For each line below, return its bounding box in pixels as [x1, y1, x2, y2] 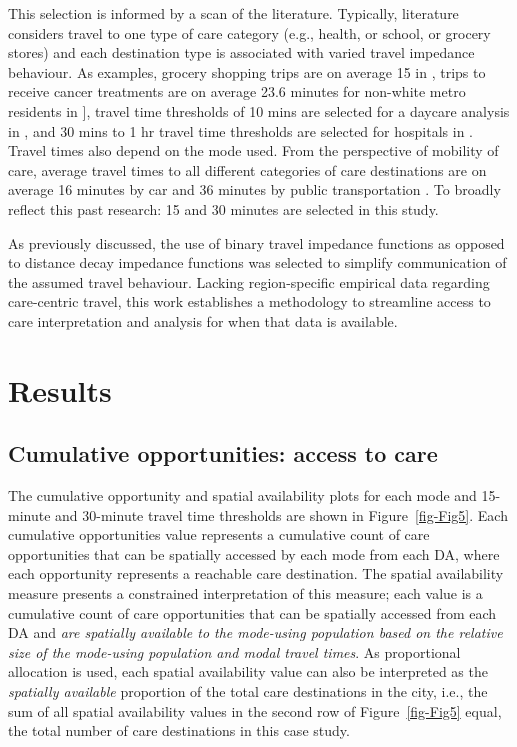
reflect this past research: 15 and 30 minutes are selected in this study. [8, 198, 439, 219]
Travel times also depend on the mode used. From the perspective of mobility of [8, 140, 499, 161]
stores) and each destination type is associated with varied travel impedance [8, 42, 475, 63]
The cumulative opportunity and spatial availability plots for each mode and [8, 485, 477, 506]
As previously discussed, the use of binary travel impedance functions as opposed [8, 232, 505, 253]
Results [8, 369, 112, 410]
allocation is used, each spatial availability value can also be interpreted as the [8, 661, 488, 682]
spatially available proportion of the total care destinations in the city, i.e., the [8, 681, 488, 702]
